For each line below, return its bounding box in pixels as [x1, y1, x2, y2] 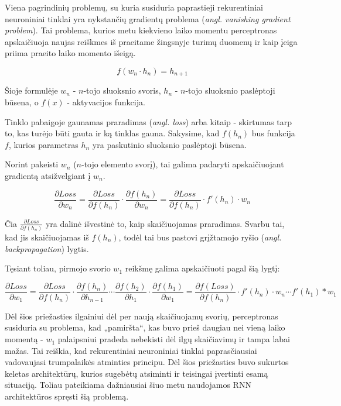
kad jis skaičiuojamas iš [5, 231, 89, 243]
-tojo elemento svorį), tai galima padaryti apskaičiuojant [81, 158, 284, 170]
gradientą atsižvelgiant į [5, 169, 91, 181]
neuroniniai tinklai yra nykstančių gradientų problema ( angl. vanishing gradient [5, 12, 291, 25]
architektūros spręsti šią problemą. [5, 390, 129, 402]
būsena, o [5, 96, 39, 108]
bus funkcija [251, 127, 295, 139]
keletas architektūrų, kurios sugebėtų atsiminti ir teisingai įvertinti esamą [5, 367, 268, 379]
